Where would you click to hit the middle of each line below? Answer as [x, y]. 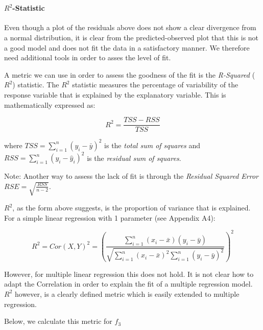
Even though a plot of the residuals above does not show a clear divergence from [130, 27]
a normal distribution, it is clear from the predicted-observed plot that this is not [131, 37]
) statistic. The [36, 85]
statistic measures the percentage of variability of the [155, 85]
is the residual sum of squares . [134, 158]
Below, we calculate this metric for [58, 321]
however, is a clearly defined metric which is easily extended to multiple [127, 293]
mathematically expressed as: [50, 104]
